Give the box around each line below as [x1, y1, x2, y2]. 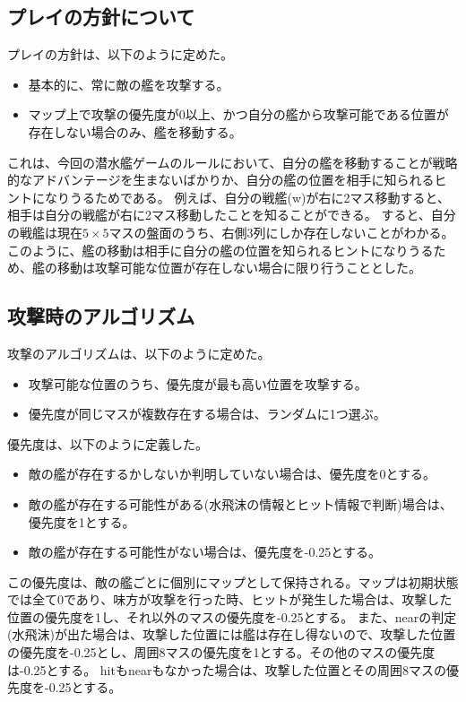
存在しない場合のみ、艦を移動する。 [28, 122, 242, 141]
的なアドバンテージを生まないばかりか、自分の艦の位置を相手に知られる [7, 170, 435, 189]
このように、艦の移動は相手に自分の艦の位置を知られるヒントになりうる [7, 240, 434, 259]
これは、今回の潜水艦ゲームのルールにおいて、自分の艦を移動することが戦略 [7, 152, 458, 171]
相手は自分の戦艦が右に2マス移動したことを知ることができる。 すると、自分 [7, 205, 456, 224]
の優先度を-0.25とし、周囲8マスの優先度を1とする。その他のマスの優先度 [7, 643, 436, 662]
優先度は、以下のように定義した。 [7, 434, 208, 453]
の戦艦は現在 [7, 222, 82, 241]
